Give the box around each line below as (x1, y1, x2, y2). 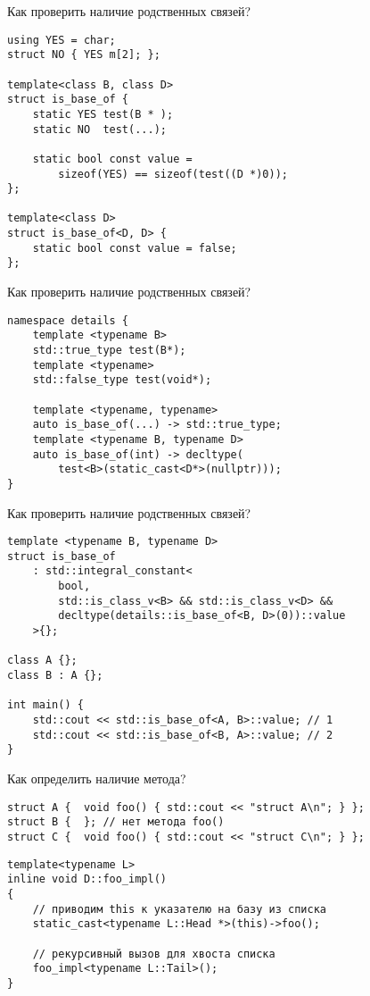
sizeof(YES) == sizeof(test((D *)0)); (58, 167, 288, 180)
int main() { (7, 699, 84, 712)
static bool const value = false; (32, 241, 237, 255)
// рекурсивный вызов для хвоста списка (32, 947, 275, 960)
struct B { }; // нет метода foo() (7, 816, 225, 829)
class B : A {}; (7, 669, 103, 682)
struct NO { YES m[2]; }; (7, 48, 160, 62)
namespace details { (7, 314, 129, 327)
